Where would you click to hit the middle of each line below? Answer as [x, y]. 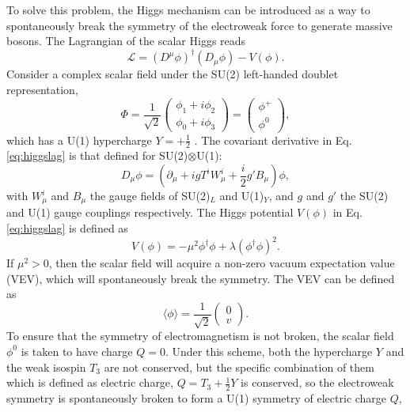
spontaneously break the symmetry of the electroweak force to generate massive [199, 25]
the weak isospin [46, 367]
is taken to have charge [77, 351]
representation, [42, 89]
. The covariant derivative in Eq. [273, 140]
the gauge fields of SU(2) [150, 196]
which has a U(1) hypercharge [79, 140]
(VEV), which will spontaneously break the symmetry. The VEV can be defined [201, 278]
